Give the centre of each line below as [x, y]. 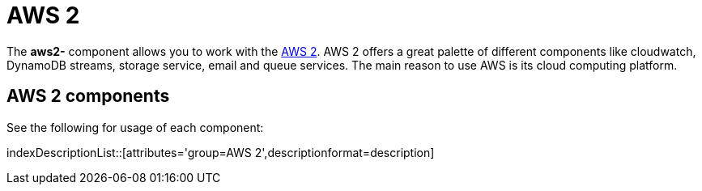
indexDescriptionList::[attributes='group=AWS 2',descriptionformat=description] [221, 152]
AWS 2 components [88, 96]
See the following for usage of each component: [135, 127]
